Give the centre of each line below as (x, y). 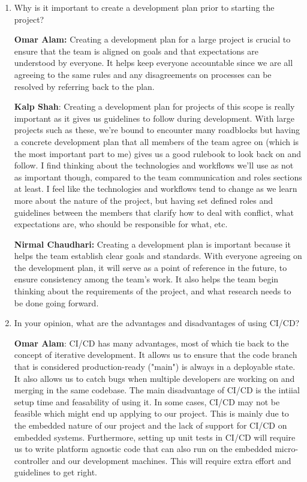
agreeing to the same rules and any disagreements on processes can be (143, 74)
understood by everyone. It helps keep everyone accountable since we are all (153, 63)
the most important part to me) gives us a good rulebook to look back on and (158, 153)
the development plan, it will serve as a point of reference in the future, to (151, 267)
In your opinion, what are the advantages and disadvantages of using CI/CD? (157, 323)
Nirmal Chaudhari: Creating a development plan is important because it (152, 244)
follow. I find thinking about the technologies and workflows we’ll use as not (154, 165)
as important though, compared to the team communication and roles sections (158, 177)
